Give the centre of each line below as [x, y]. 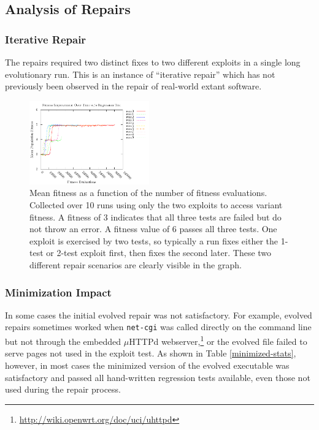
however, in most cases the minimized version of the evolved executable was [147, 365]
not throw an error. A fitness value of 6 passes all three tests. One [153, 229]
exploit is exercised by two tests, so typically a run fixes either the [154, 240]
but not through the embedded [63, 341]
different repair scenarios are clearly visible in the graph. [136, 265]
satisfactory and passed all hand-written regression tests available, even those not [158, 377]
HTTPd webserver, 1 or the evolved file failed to [218, 340]
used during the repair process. [63, 389]
